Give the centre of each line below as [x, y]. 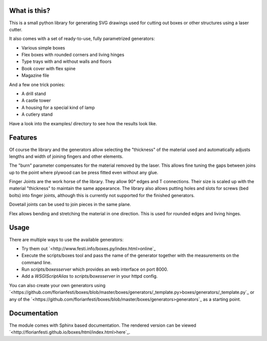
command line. [37, 262]
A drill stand [34, 94]
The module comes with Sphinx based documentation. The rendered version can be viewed [103, 325]
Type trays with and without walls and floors [67, 61]
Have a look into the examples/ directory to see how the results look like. [83, 123]
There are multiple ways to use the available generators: [66, 240]
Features [23, 138]
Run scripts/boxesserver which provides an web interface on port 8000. [95, 269]
